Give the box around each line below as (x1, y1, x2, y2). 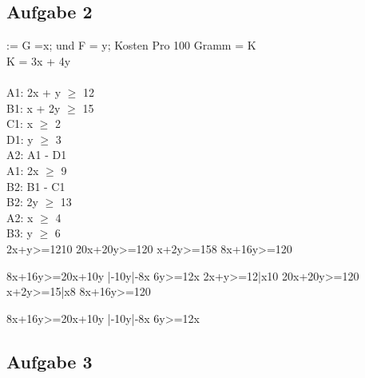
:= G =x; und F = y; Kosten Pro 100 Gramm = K (6, 37, 256, 54)
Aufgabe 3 (6, 348, 93, 373)
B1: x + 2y (6, 99, 61, 116)
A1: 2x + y (6, 83, 61, 100)
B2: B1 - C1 (6, 177, 65, 194)
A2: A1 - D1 (6, 146, 67, 163)
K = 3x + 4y (6, 52, 71, 69)
